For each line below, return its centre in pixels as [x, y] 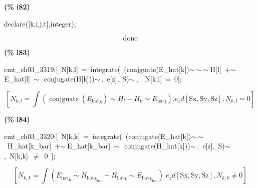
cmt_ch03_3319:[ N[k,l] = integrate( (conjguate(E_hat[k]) [97, 69]
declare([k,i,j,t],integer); [40, 23]
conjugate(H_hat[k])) [157, 146]
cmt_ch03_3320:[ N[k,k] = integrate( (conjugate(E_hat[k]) [98, 136]
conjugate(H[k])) [69, 79]
